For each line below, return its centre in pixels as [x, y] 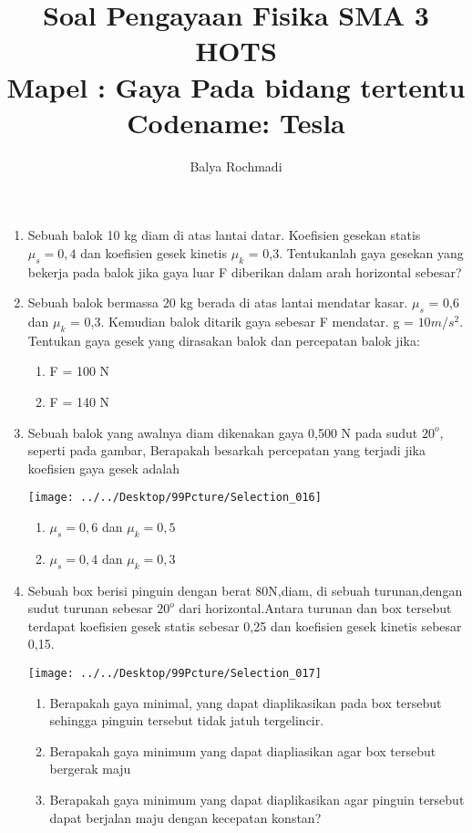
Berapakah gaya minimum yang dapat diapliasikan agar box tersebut [243, 750]
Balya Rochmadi [236, 166]
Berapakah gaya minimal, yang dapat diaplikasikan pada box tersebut [246, 702]
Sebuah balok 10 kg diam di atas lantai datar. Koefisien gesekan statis [224, 235]
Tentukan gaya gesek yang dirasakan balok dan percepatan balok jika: [224, 340]
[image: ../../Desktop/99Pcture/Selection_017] [174, 674]
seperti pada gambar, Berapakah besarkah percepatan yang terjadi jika [226, 450]
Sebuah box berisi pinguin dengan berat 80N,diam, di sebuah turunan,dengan [245, 590]
